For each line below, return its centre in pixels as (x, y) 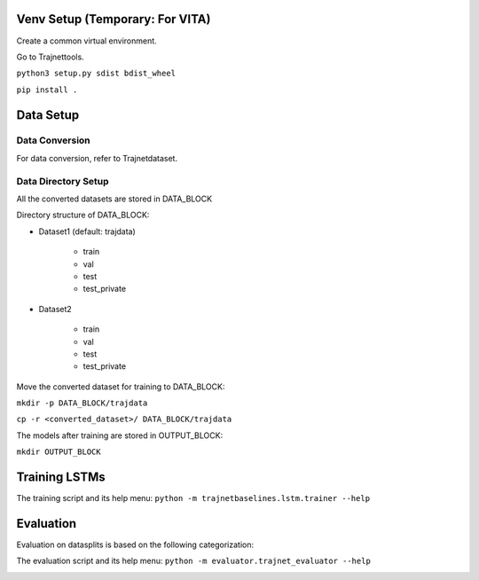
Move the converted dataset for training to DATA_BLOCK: (121, 387)
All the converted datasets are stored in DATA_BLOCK (114, 199)
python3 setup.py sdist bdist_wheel (96, 74)
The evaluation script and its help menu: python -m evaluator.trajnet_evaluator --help (194, 561)
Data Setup (48, 115)
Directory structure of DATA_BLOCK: (83, 215)
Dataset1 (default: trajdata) (87, 231)
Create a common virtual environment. (86, 41)
